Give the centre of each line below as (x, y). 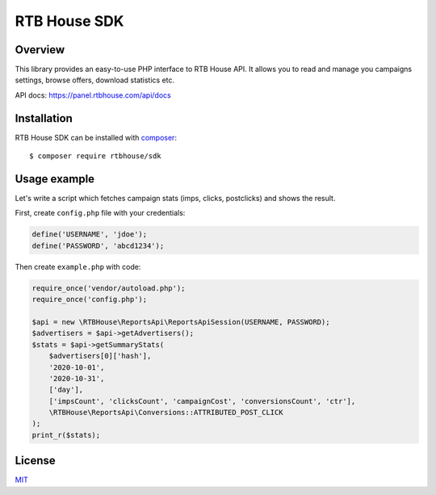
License (35, 461)
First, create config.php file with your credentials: (100, 213)
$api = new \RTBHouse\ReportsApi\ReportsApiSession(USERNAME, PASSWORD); (181, 322)
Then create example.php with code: (78, 266)
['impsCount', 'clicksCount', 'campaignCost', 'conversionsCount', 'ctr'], (202, 401)
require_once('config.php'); (90, 300)
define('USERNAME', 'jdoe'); (90, 235)
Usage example (55, 179)
